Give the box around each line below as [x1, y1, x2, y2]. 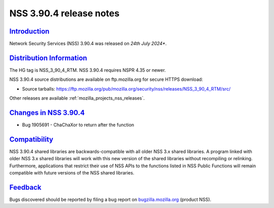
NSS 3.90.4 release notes [9, 8, 120, 19]
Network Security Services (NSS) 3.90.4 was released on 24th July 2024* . [9, 41, 167, 47]
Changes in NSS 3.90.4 [9, 108, 85, 117]
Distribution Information [9, 53, 87, 62]
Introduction [9, 27, 50, 36]
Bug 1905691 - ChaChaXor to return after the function [22, 122, 134, 128]
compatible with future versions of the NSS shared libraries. [9, 170, 134, 176]
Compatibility [9, 135, 53, 143]
